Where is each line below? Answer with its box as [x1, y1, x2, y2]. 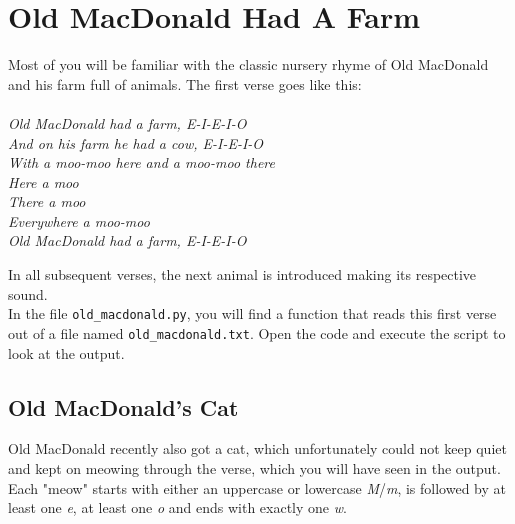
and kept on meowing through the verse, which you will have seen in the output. [8, 457, 501, 478]
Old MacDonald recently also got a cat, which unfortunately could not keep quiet [8, 438, 507, 459]
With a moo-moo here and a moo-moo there [8, 152, 275, 173]
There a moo [8, 191, 86, 212]
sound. [8, 283, 48, 304]
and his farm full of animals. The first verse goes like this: [8, 73, 362, 94]
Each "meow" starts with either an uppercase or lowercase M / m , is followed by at [8, 477, 506, 498]
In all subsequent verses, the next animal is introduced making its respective [8, 264, 477, 285]
